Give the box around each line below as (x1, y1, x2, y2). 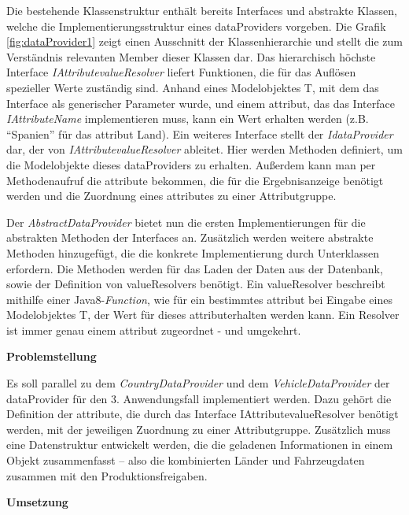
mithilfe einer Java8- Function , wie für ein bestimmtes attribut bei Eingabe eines (6, 291, 392, 307)
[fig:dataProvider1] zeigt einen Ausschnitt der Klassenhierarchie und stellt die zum (6, 33, 403, 50)
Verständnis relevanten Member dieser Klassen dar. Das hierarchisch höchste (6, 48, 376, 65)
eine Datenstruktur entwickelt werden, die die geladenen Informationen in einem (6, 436, 393, 453)
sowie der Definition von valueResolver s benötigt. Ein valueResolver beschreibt (6, 276, 385, 292)
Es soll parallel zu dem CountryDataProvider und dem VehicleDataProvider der (6, 375, 390, 391)
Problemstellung (6, 348, 97, 365)
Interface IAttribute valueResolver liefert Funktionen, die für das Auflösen (6, 64, 356, 80)
